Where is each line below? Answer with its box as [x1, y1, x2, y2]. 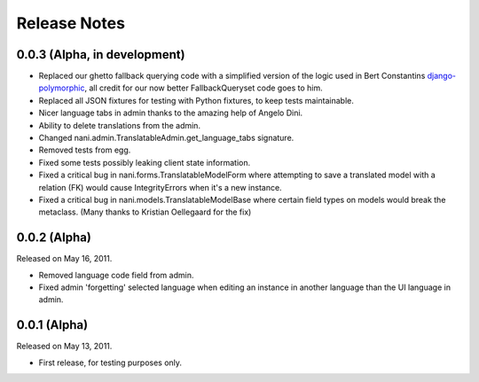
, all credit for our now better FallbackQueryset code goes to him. [84, 82, 323, 93]
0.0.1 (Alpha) [16, 317, 89, 332]
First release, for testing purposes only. [38, 357, 182, 368]
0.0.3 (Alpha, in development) [16, 47, 185, 62]
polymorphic [38, 82, 85, 93]
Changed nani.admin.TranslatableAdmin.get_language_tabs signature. [38, 133, 294, 144]
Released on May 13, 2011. [16, 341, 113, 352]
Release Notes [16, 13, 126, 33]
